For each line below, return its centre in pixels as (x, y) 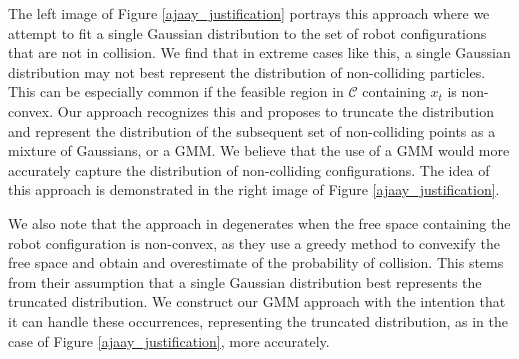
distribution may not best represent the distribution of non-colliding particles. (247, 71)
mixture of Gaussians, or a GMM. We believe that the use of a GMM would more (259, 150)
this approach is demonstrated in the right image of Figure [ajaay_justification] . (254, 189)
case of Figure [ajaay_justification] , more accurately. (169, 340)
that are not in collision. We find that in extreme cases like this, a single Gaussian (259, 52)
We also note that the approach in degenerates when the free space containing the (259, 222)
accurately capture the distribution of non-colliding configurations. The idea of (249, 169)
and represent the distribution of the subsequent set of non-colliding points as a (252, 130)
